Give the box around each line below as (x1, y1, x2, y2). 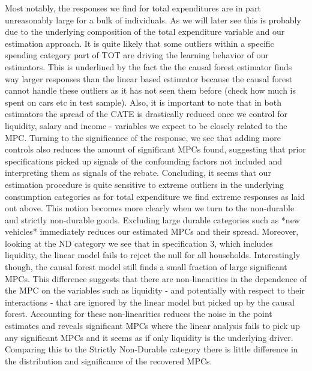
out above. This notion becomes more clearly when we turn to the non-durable (5, 202, 295, 214)
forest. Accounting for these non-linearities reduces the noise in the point (5, 307, 272, 320)
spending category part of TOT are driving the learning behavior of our (5, 49, 269, 61)
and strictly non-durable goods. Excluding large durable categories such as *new (5, 213, 300, 226)
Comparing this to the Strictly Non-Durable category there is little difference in (5, 343, 298, 355)
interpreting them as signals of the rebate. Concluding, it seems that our (5, 166, 271, 179)
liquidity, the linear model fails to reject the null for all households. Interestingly (5, 249, 301, 261)
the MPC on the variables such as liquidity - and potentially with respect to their (5, 284, 305, 297)
